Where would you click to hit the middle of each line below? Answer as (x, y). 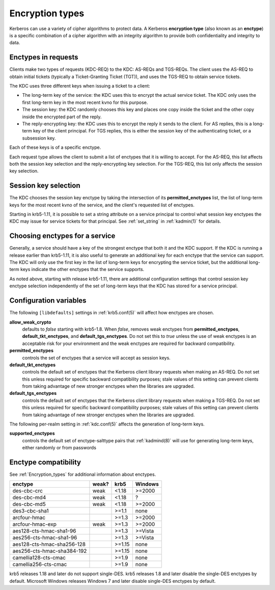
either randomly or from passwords (59, 448)
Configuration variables (48, 301)
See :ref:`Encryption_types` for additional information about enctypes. (83, 474)
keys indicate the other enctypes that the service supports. (82, 270)
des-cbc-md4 (29, 498)
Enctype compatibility (45, 462)
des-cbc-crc (28, 491)
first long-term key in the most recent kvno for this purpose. (85, 102)
